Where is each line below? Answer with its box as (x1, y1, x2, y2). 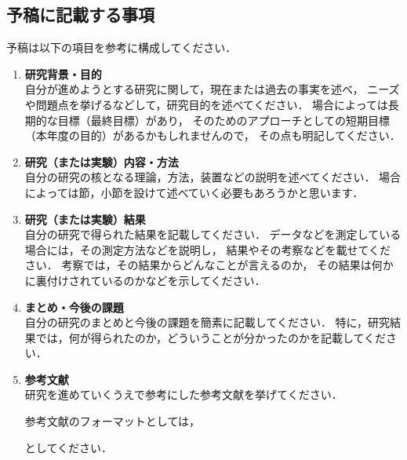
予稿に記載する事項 (6, 2, 154, 27)
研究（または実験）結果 (24, 210, 146, 227)
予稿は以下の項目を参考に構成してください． (6, 39, 237, 56)
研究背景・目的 (24, 65, 102, 82)
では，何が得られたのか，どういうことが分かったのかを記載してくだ (35, 329, 387, 345)
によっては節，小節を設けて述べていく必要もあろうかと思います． (24, 184, 364, 200)
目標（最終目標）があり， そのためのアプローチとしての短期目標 (57, 111, 391, 128)
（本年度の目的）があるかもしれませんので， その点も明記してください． (24, 127, 401, 144)
